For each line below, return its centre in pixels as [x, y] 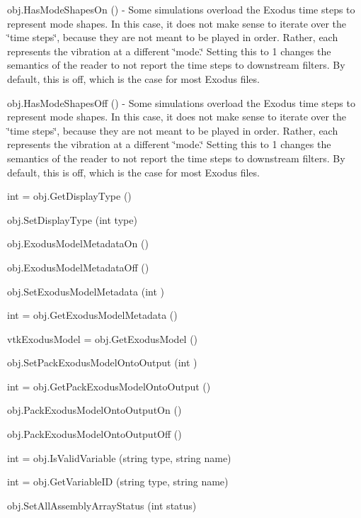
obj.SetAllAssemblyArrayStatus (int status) [102, 505]
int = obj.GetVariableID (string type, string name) [118, 482]
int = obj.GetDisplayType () [69, 196]
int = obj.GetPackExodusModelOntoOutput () [109, 386]
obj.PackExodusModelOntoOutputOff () [94, 434]
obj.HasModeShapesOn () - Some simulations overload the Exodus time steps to [181, 9]
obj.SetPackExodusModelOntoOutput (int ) [102, 362]
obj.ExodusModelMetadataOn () [78, 243]
